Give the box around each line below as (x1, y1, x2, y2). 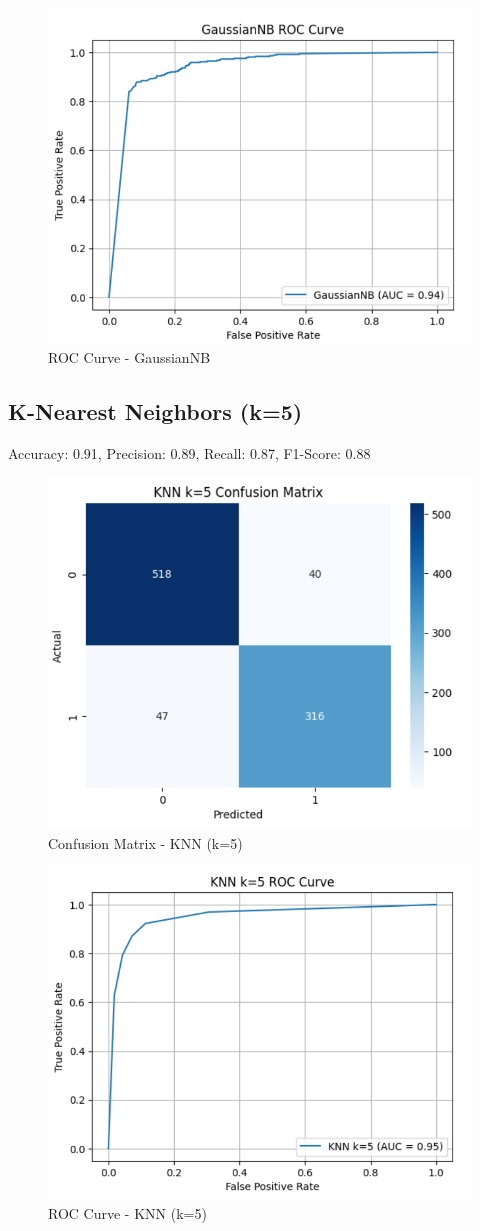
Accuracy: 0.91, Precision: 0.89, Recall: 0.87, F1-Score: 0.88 (8, 442, 371, 463)
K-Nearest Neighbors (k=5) (8, 396, 303, 427)
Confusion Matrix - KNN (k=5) (48, 833, 243, 854)
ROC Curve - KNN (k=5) (48, 1202, 207, 1223)
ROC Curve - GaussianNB (48, 347, 211, 368)
